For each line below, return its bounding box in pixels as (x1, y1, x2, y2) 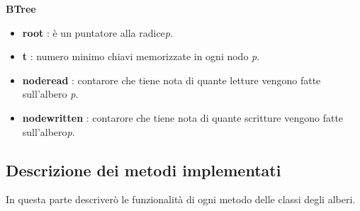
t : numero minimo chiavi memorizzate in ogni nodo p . (22, 49, 260, 64)
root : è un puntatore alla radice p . (22, 25, 173, 40)
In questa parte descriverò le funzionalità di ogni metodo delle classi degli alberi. (6, 192, 356, 207)
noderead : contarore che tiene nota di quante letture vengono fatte (22, 72, 321, 87)
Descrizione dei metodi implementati (6, 159, 281, 181)
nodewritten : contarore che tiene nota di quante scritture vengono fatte (22, 110, 344, 125)
